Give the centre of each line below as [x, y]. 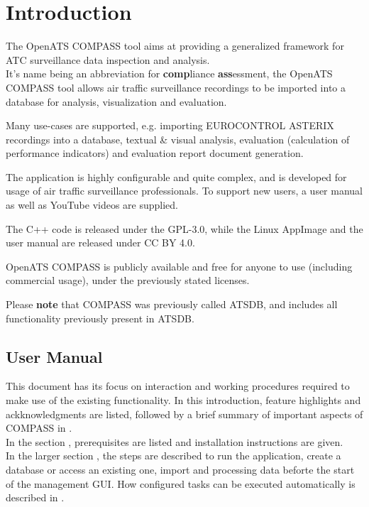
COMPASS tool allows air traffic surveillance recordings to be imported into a [176, 87]
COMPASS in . [39, 428]
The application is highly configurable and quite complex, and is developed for [176, 176]
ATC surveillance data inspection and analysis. [108, 59]
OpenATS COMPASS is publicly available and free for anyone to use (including [179, 266]
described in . [35, 497]
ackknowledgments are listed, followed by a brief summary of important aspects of [184, 414]
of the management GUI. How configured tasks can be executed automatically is [181, 483]
